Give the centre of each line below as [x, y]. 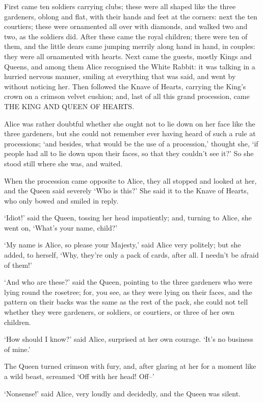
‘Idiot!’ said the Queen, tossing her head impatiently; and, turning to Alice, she [128, 218]
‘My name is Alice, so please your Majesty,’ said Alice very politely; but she [123, 245]
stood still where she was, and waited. [63, 163]
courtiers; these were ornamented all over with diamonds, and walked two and [126, 26]
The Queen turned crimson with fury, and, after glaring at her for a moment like [130, 366]
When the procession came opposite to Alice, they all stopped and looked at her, [130, 180]
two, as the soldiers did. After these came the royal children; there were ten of [126, 36]
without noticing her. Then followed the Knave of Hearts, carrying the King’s [125, 86]
